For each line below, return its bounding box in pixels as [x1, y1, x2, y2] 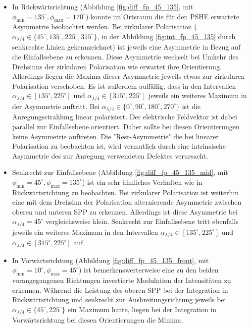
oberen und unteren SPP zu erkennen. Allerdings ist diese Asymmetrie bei [12, 206, 238, 217]
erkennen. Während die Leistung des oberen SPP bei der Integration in [12, 284, 228, 295]
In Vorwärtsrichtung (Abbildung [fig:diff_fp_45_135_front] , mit [12, 255, 209, 265]
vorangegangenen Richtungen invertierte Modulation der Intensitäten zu [12, 275, 231, 285]
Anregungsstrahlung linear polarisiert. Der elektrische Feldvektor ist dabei [12, 111, 237, 122]
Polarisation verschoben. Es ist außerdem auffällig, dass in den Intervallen [12, 80, 236, 91]
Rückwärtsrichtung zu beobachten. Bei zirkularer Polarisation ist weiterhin [12, 187, 239, 197]
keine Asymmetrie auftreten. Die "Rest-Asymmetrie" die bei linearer [12, 131, 219, 141]
